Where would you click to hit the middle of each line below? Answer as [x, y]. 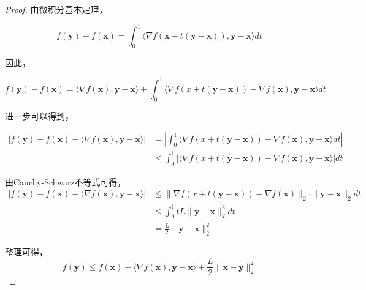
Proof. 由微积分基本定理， [56, 9]
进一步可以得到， [39, 115]
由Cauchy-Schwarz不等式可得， [66, 181]
